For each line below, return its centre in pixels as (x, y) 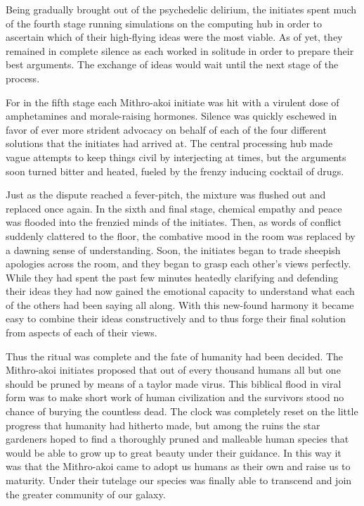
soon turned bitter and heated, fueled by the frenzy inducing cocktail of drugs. (175, 171)
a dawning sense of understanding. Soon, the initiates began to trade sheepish (173, 249)
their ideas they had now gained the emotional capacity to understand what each (180, 291)
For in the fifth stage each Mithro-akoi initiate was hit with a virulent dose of (173, 102)
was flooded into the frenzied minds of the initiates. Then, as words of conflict (174, 222)
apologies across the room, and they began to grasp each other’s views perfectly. (178, 264)
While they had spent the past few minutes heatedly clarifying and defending (172, 277)
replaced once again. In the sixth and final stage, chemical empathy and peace (174, 208)
